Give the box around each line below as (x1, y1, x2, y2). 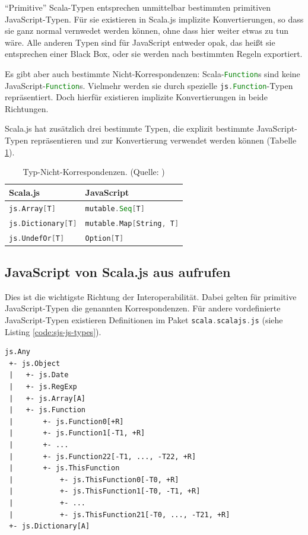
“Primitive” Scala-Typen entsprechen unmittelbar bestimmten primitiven (5, 1, 271, 13)
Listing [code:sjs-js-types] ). (5, 325, 101, 337)
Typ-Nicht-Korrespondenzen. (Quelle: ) (23, 165, 165, 178)
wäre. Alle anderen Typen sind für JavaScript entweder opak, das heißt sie (5, 36, 275, 48)
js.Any (5, 348, 30, 356)
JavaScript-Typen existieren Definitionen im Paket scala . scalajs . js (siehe (5, 314, 283, 326)
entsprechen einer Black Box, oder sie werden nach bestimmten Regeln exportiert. (5, 47, 303, 60)
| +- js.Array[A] (9, 394, 86, 403)
